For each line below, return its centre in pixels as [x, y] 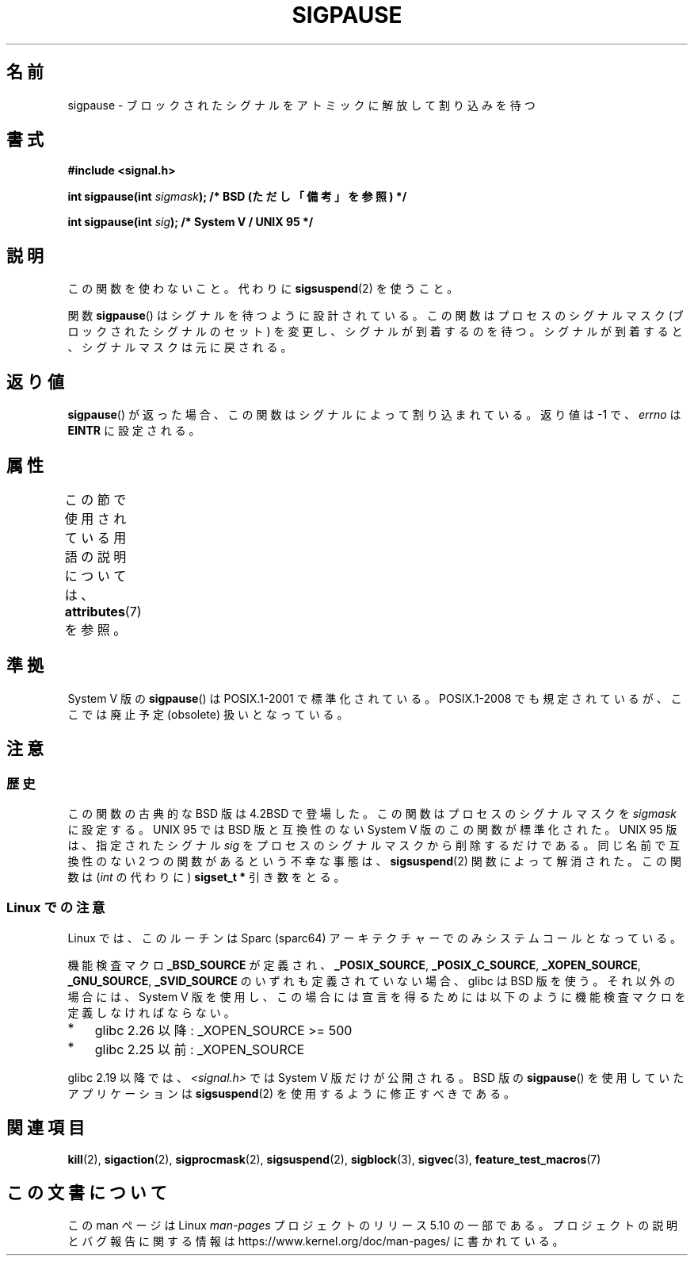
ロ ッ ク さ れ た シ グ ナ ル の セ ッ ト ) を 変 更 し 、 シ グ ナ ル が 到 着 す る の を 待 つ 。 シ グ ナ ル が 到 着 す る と [375, 332]
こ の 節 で [95, 499]
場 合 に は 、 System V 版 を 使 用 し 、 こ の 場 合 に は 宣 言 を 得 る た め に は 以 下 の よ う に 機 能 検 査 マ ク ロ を [377, 996]
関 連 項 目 [46, 1128]
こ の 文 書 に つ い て [87, 1193]
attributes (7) [103, 611]
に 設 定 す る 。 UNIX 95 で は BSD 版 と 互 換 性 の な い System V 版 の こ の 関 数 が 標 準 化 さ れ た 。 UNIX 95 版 [372, 830]
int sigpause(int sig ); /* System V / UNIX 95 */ [191, 222]
